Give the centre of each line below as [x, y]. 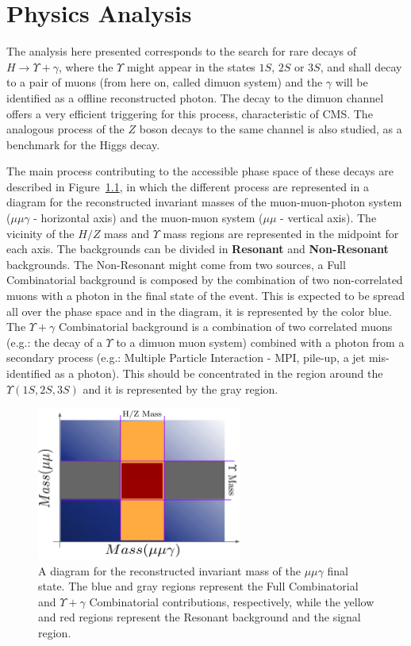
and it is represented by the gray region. [181, 388]
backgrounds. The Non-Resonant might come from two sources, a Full [176, 264]
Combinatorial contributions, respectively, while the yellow [232, 601]
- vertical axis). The [328, 218]
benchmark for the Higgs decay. [83, 144]
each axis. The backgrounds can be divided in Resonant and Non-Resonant [198, 249]
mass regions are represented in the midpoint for [281, 233]
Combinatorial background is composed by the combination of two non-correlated [205, 280]
